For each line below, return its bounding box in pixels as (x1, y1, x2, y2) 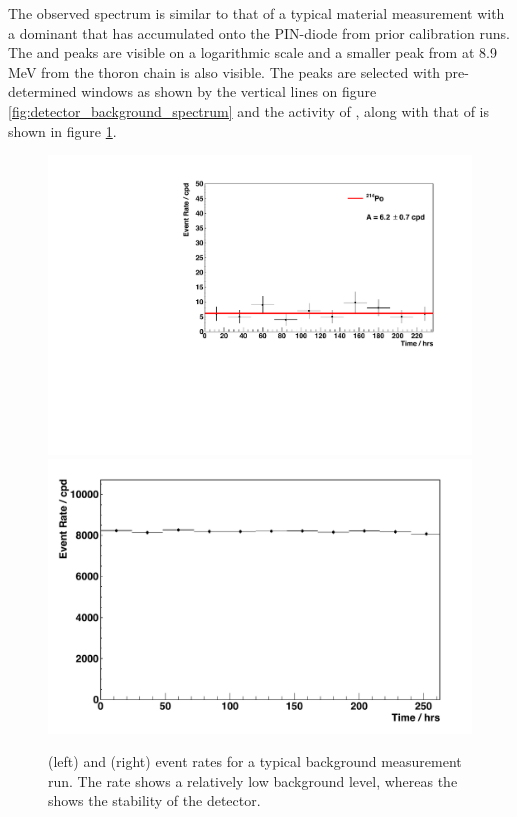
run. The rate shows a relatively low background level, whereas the (48, 770, 458, 791)
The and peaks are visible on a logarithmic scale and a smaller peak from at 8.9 (8, 42, 497, 63)
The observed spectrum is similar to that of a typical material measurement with (8, 3, 505, 23)
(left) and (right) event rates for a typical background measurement (48, 751, 462, 772)
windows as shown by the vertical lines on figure (81, 81, 377, 102)
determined (8, 81, 77, 102)
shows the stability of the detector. (48, 790, 261, 811)
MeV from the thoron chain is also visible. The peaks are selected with (8, 61, 441, 82)
